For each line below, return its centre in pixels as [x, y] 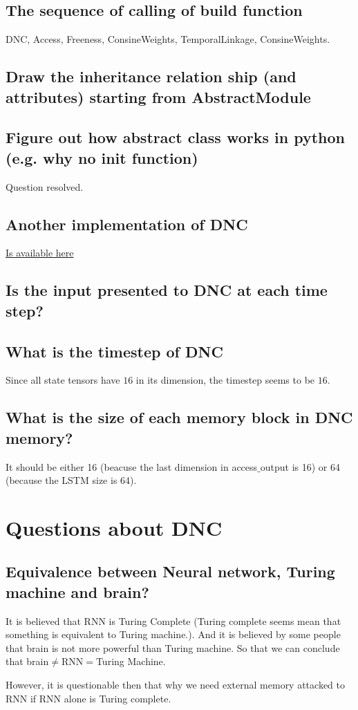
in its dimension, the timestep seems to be [225, 380]
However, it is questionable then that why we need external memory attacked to [175, 685]
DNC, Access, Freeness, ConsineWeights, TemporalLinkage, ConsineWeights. [168, 39]
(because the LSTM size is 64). [71, 480]
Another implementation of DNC [127, 224]
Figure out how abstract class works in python [175, 137]
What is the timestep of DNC [114, 351]
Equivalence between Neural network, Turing [170, 571]
